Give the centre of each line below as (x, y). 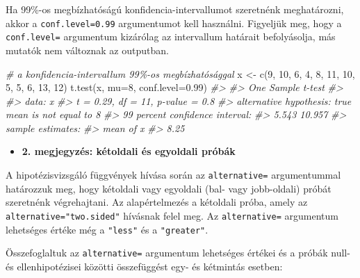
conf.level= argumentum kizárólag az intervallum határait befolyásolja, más (171, 36)
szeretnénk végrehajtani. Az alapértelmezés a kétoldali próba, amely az (157, 202)
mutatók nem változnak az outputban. (87, 50)
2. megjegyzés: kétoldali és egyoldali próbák (129, 151)
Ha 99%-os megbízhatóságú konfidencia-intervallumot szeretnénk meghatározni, (175, 9)
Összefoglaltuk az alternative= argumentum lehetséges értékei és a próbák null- (178, 253)
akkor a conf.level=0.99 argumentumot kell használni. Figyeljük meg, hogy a (174, 23)
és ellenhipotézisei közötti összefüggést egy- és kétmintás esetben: (144, 266)
